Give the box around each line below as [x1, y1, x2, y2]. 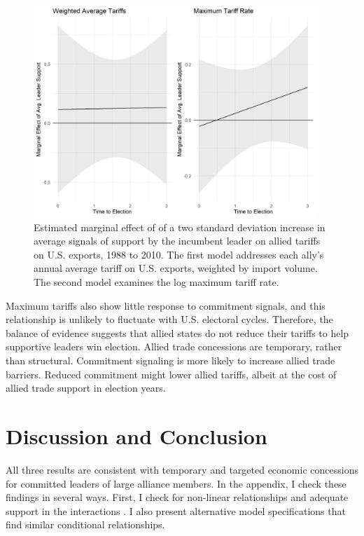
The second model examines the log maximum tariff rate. [34, 275, 279, 289]
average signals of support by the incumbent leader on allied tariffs [34, 233, 321, 248]
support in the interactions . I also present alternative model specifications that [6, 503, 346, 518]
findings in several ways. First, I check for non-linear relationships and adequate [6, 490, 349, 504]
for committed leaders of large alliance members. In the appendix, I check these [6, 476, 346, 490]
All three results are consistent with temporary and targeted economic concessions [6, 462, 358, 476]
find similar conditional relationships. [6, 517, 165, 532]
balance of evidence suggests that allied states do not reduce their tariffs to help [6, 325, 349, 340]
